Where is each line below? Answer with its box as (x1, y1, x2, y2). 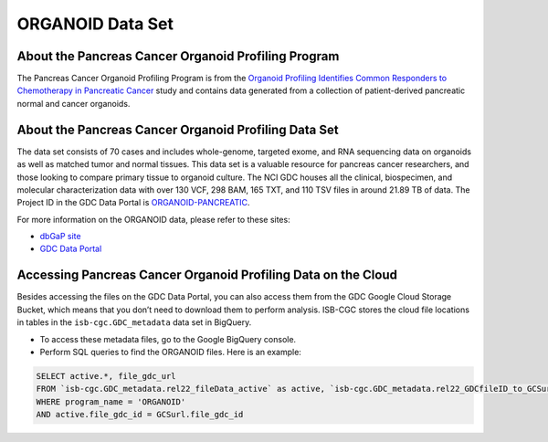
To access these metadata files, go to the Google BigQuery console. (39, 333, 297, 344)
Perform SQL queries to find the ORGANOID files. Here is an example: (39, 346, 301, 357)
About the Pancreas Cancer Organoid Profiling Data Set (16, 121, 339, 137)
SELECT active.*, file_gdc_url (36, 371, 177, 381)
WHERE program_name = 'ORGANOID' (36, 396, 186, 406)
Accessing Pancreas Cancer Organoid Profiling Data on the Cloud (16, 268, 397, 283)
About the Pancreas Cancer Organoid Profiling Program (16, 48, 340, 64)
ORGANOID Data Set (16, 14, 174, 34)
